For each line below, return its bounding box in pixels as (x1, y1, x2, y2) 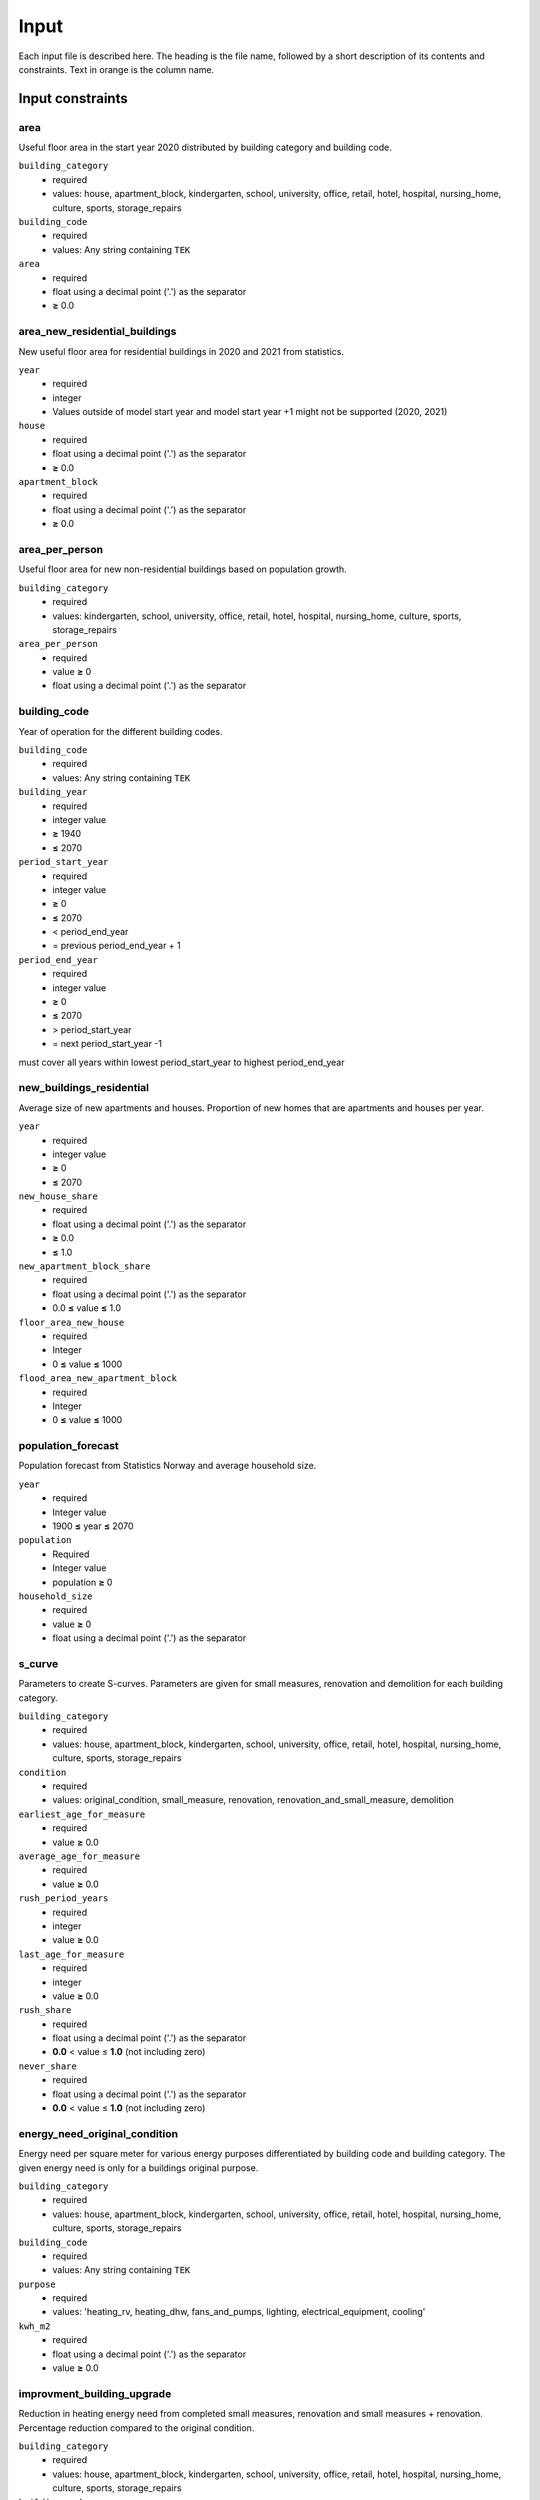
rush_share (18, 2005, 72, 2016)
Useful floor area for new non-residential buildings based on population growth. (18, 563, 347, 575)
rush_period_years (18, 1893, 109, 1904)
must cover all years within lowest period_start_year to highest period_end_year (18, 1056, 345, 1068)
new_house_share (18, 1191, 99, 1202)
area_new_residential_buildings (18, 325, 177, 339)
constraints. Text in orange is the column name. (18, 63, 215, 75)
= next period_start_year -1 (52, 1038, 162, 1050)
